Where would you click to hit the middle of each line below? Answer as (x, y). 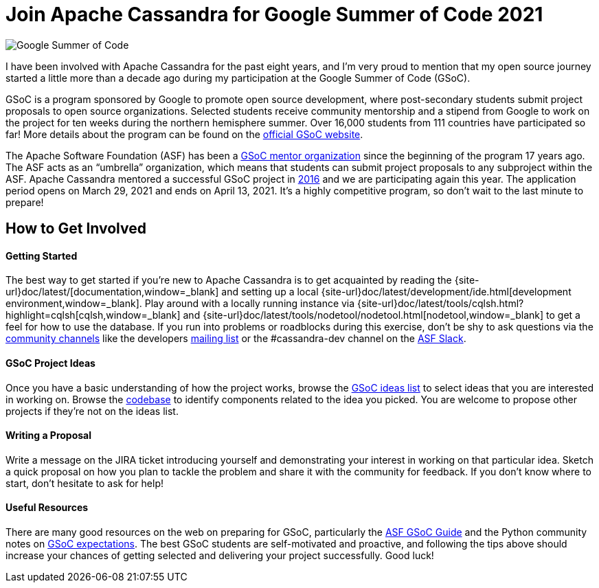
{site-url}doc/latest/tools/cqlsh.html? (441, 304)
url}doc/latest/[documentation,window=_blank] (112, 292)
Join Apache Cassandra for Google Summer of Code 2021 (274, 14)
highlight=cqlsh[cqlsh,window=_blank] (93, 315)
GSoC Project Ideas (50, 363)
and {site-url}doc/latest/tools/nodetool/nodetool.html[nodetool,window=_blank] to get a (382, 315)
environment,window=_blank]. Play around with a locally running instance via (180, 304)
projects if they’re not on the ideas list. (92, 411)
